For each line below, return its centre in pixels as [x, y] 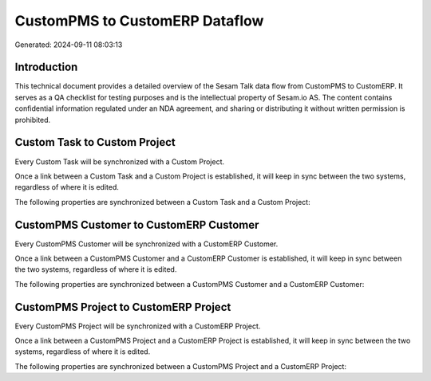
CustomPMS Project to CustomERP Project [123, 307]
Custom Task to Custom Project [95, 142]
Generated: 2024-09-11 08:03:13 [69, 45]
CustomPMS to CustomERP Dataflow [139, 21]
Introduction [46, 67]
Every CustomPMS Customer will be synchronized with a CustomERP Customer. [146, 244]
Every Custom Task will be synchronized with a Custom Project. [120, 161]
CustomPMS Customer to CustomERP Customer [137, 224]
